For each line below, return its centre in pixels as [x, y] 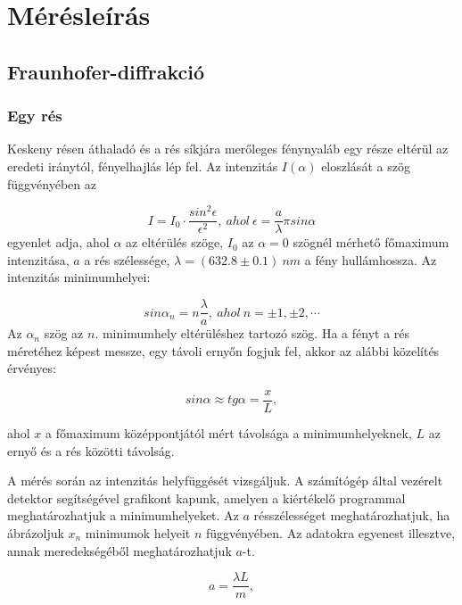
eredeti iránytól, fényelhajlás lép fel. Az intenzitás [143, 166]
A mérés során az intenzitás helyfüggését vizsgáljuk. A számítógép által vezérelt [225, 481]
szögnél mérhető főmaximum [371, 242]
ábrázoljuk [36, 532]
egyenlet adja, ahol [58, 242]
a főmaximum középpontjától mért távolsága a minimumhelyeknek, [229, 432]
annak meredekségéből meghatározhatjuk [120, 550]
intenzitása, [38, 259]
